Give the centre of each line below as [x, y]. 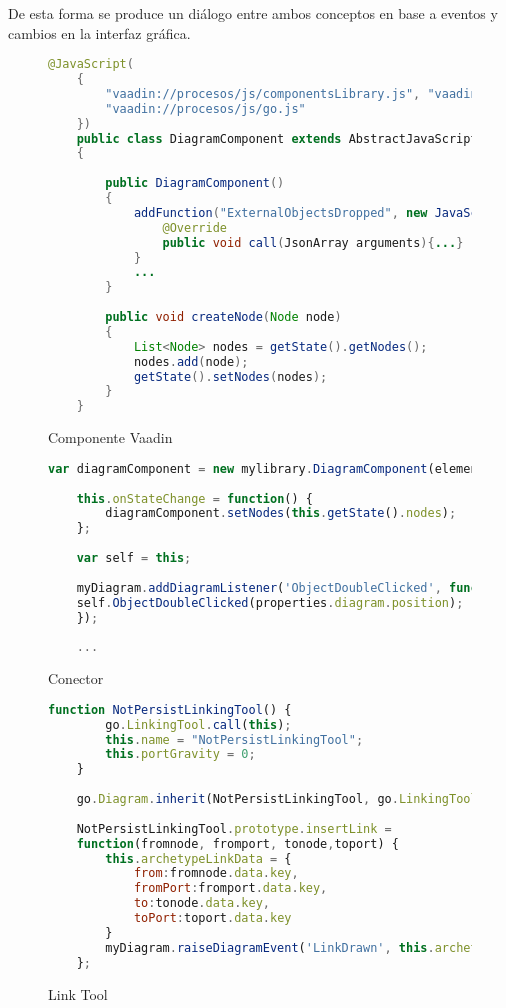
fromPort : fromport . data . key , [230, 888]
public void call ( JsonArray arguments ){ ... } [313, 242]
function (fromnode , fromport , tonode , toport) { [237, 843]
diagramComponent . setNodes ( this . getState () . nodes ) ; [281, 513]
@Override [194, 227]
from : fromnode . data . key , [216, 873]
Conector [76, 678]
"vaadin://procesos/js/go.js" [205, 108]
